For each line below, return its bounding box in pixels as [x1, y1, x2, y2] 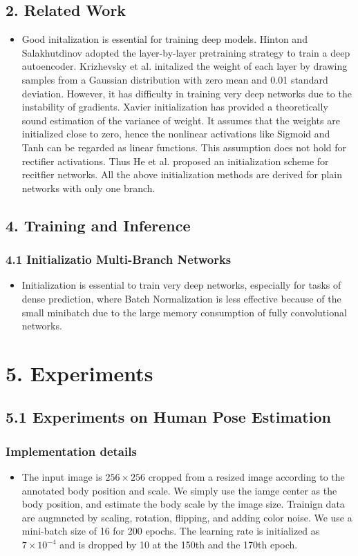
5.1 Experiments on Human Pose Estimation [6, 406, 331, 428]
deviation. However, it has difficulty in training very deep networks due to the [21, 86, 352, 100]
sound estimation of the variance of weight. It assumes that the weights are [21, 113, 340, 127]
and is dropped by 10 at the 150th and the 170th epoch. [59, 537, 298, 552]
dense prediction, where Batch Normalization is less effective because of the [21, 291, 341, 305]
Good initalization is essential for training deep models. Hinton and [21, 32, 308, 46]
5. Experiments [6, 358, 153, 387]
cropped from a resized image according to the [148, 470, 345, 484]
